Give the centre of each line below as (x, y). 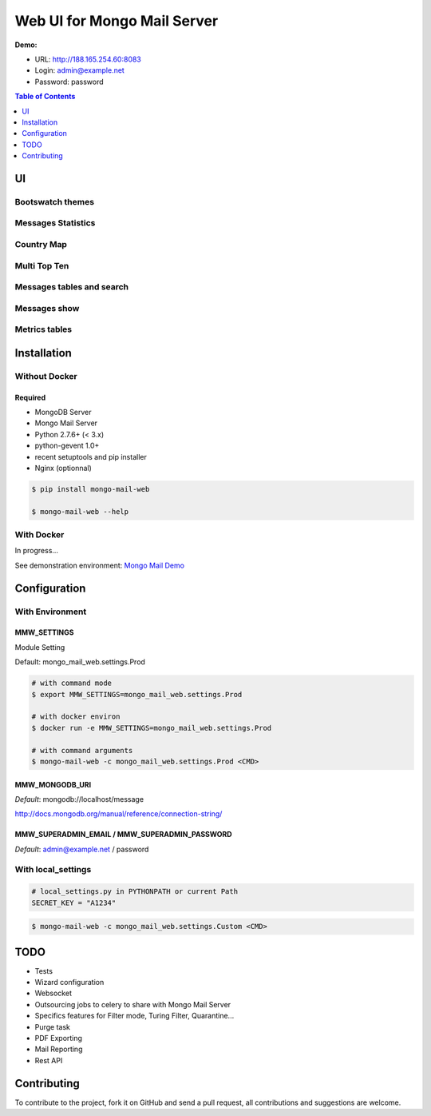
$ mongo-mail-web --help (80, 511)
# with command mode (71, 683)
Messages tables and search (72, 287)
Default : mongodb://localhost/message (79, 799)
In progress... (37, 551)
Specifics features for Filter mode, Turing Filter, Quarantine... (134, 1016)
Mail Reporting (59, 1049)
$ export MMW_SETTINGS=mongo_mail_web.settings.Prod (137, 694)
